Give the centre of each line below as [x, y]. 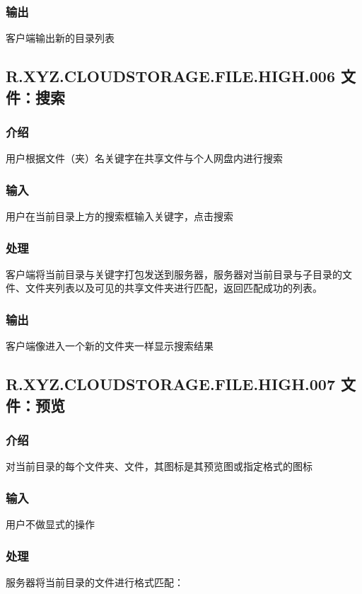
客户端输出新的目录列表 [60, 38]
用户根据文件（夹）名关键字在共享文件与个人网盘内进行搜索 [144, 158]
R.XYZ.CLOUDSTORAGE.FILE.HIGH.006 [170, 76]
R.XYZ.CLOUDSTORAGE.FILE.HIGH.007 [170, 384]
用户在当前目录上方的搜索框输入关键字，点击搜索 [119, 216]
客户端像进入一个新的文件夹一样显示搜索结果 [110, 346]
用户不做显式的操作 [50, 524]
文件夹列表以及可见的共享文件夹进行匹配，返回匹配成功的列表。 [174, 288]
